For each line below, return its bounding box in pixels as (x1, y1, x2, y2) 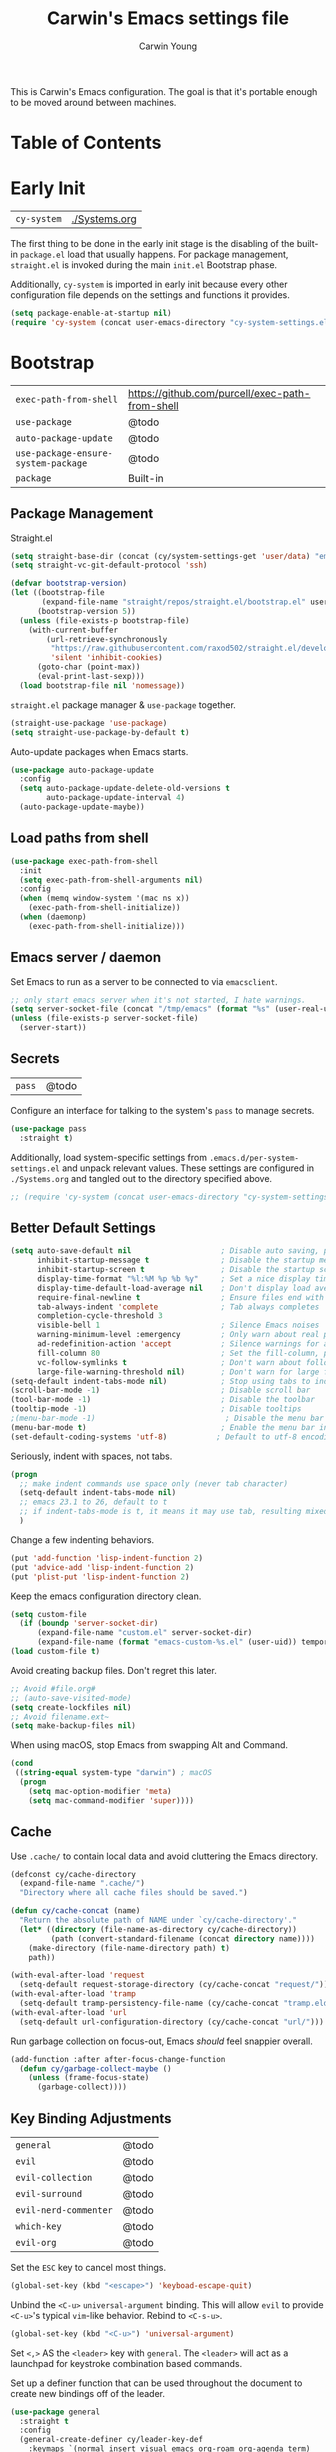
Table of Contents (10, 132, 162, 154)
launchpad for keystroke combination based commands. (10, 2357, 243, 2369)
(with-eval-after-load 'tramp (10, 1989, 137, 1999)
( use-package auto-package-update (10, 765, 155, 775)
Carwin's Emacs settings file (46, 7, 290, 30)
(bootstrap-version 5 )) (36, 606, 137, 616)
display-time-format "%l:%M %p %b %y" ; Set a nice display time (36, 1273, 333, 1284)
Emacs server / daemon (10, 949, 162, 966)
